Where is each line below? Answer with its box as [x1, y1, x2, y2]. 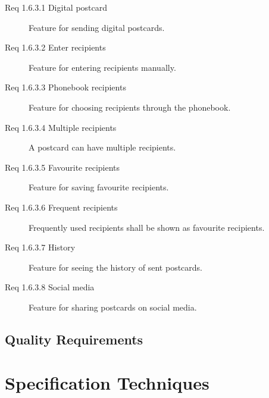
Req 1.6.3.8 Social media [5, 281, 95, 293]
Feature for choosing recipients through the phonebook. [29, 101, 231, 113]
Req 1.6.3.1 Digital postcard [5, 1, 108, 13]
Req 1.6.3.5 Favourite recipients [5, 161, 120, 173]
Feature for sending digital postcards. [29, 21, 165, 33]
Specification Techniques [5, 371, 209, 395]
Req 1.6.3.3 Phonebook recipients [5, 81, 126, 93]
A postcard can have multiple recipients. [29, 141, 176, 153]
